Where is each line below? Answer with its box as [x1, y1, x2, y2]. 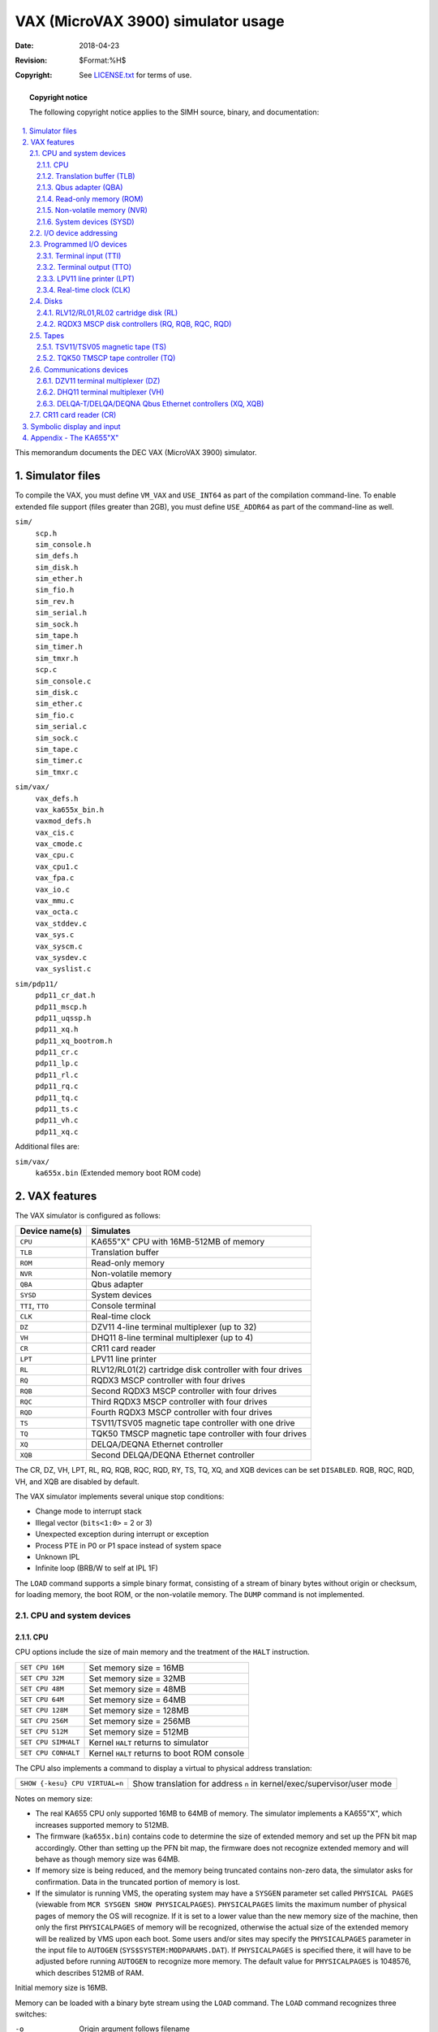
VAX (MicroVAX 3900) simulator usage [15, 12, 285, 30]
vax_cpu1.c [35, 862, 79, 871]
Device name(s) [19, 1226, 83, 1237]
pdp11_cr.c [35, 1048, 79, 1057]
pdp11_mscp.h [35, 1002, 88, 1011]
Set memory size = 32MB [88, 1673, 187, 1684]
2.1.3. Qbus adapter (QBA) [36, 183, 123, 193]
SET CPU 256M [19, 1717, 68, 1726]
